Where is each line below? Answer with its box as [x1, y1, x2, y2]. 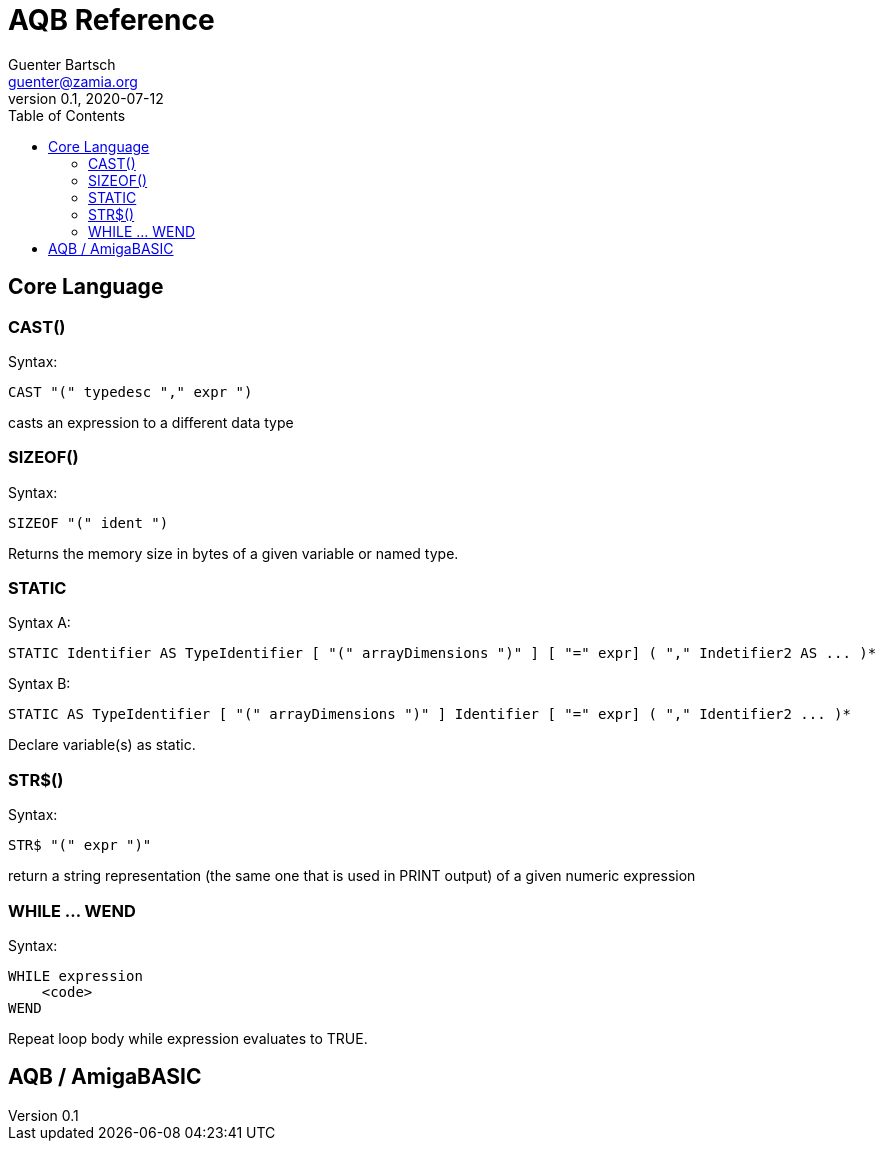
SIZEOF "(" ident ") [8, 514, 169, 531]
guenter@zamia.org [8, 72, 138, 90]
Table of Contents [8, 106, 126, 124]
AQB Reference [8, 3, 215, 37]
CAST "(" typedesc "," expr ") [8, 383, 253, 400]
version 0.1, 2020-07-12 [8, 89, 164, 107]
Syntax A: [8, 614, 71, 632]
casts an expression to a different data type [8, 413, 294, 431]
